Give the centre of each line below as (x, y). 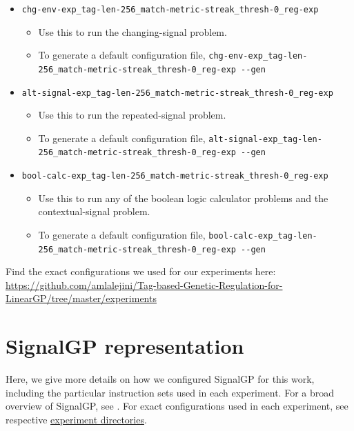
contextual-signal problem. (94, 211)
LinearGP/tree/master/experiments (81, 298)
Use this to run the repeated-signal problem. (132, 115)
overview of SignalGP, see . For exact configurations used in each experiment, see (177, 406)
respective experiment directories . (76, 419)
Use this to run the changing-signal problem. (132, 31)
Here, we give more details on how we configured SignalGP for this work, (160, 379)
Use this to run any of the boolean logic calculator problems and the (183, 198)
